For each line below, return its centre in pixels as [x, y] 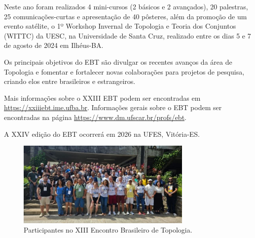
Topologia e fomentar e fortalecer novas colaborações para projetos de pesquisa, [124, 71]
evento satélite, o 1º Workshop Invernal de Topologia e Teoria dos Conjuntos [120, 26]
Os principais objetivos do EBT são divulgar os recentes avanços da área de [118, 61]
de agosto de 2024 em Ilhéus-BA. [54, 45]
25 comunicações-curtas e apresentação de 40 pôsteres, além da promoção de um [126, 16]
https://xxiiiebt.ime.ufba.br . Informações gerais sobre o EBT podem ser [113, 107]
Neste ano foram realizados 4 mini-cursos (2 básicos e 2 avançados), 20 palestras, [126, 6]
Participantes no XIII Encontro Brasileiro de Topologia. [108, 230]
